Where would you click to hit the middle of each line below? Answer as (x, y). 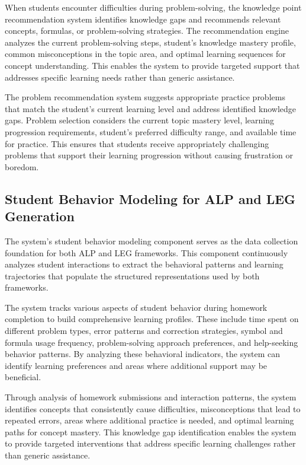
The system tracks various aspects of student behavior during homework (136, 307)
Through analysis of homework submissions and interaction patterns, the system (151, 397)
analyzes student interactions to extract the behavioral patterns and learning (144, 264)
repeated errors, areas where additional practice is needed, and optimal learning (149, 420)
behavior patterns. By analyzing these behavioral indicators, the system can (143, 354)
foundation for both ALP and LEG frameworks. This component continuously (146, 252)
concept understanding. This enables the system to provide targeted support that (152, 65)
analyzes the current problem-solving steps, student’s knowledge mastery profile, (150, 42)
